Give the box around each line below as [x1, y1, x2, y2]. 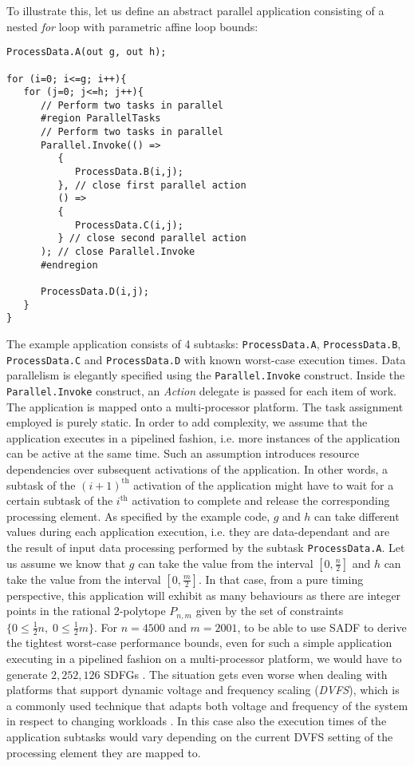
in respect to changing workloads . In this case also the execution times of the [6, 712, 387, 729]
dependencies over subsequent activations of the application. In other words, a [6, 460, 388, 477]
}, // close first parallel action [57, 179, 246, 191]
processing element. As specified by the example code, [6, 507, 270, 524]
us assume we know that [6, 554, 126, 571]
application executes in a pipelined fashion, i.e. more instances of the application [6, 429, 400, 446]
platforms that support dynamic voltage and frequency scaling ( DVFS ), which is [6, 681, 400, 698]
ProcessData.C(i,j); [74, 219, 183, 231]
